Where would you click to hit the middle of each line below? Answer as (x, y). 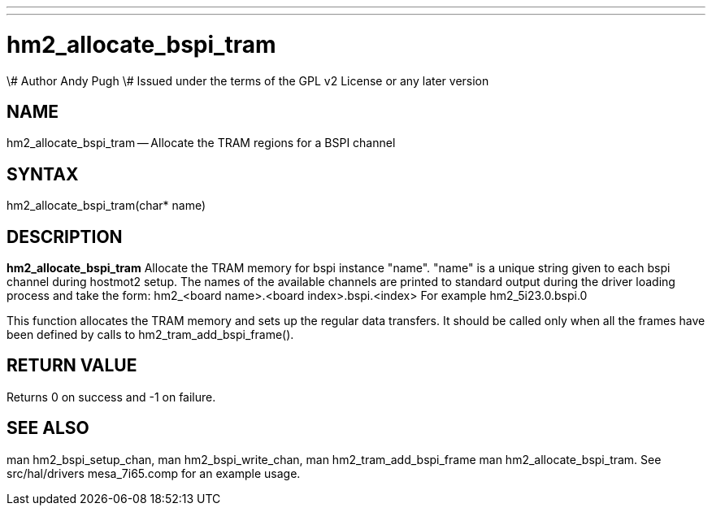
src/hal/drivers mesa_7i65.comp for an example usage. (154, 473)
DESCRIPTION (65, 236)
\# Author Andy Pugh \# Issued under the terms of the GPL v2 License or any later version (248, 80)
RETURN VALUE (72, 366)
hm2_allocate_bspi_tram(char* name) (106, 206)
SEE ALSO (48, 428)
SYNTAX (43, 174)
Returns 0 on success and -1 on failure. (111, 397)
